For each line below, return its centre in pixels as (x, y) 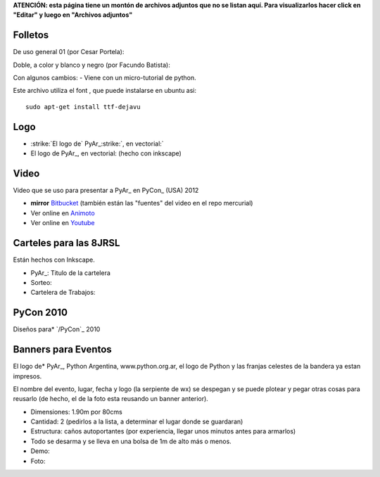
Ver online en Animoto (63, 213)
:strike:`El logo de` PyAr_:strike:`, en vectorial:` (97, 144)
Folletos (31, 35)
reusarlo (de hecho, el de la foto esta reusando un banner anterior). (111, 399)
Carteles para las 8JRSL (66, 243)
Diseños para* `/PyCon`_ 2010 (57, 329)
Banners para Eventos (62, 349)
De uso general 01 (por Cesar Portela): (69, 52)
